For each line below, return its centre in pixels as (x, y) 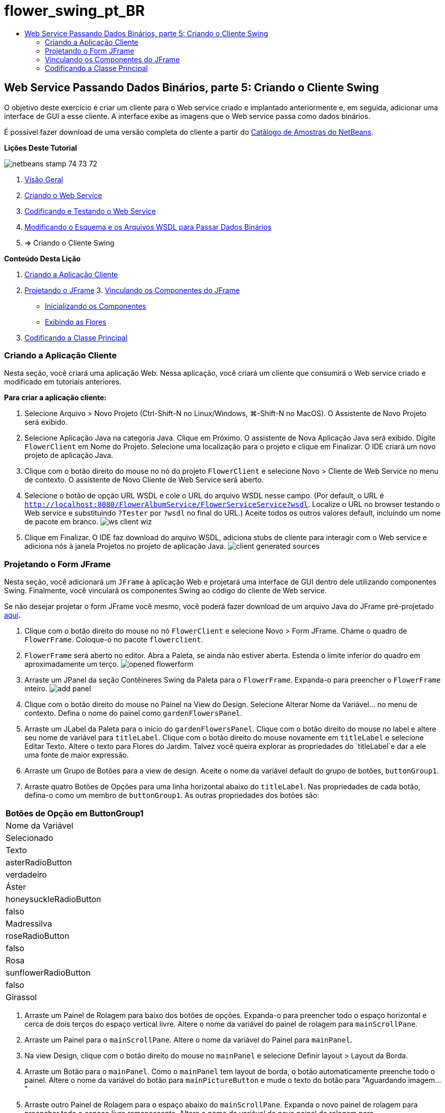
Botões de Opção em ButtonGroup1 (75, 814)
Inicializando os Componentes (96, 306)
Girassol (21, 997)
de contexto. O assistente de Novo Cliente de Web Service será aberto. (144, 480)
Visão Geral (44, 179)
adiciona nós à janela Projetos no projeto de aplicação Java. (125, 546)
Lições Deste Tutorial (41, 148)
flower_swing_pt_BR (74, 11)
